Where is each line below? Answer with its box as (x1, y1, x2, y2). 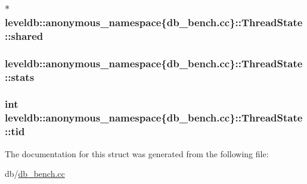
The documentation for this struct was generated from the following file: (5, 147, 269, 160)
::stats (5, 69, 35, 84)
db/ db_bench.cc (5, 167, 65, 180)
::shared (5, 28, 44, 43)
